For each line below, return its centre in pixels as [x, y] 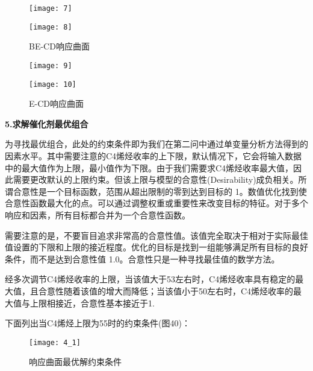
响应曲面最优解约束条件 [75, 362]
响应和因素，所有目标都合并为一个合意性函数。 [98, 214]
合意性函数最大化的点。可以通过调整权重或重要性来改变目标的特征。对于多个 [156, 203]
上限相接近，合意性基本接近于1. [92, 303]
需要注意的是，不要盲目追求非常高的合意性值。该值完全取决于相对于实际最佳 [156, 235]
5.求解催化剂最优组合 [47, 123]
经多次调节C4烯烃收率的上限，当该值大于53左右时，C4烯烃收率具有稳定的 [150, 279]
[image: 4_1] [55, 342]
